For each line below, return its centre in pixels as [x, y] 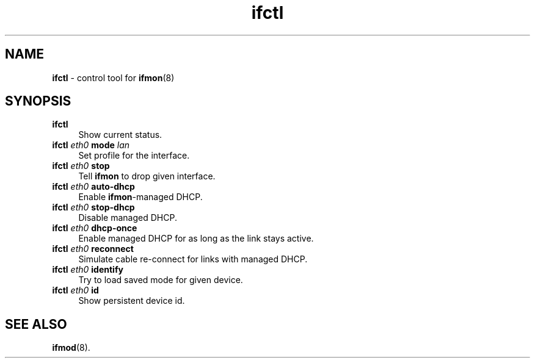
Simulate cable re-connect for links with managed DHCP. [193, 259]
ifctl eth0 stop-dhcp [93, 207]
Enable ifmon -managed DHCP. [140, 197]
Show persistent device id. [132, 301]
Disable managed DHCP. [128, 218]
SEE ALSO [36, 324]
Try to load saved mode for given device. [161, 280]
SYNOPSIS [38, 101]
